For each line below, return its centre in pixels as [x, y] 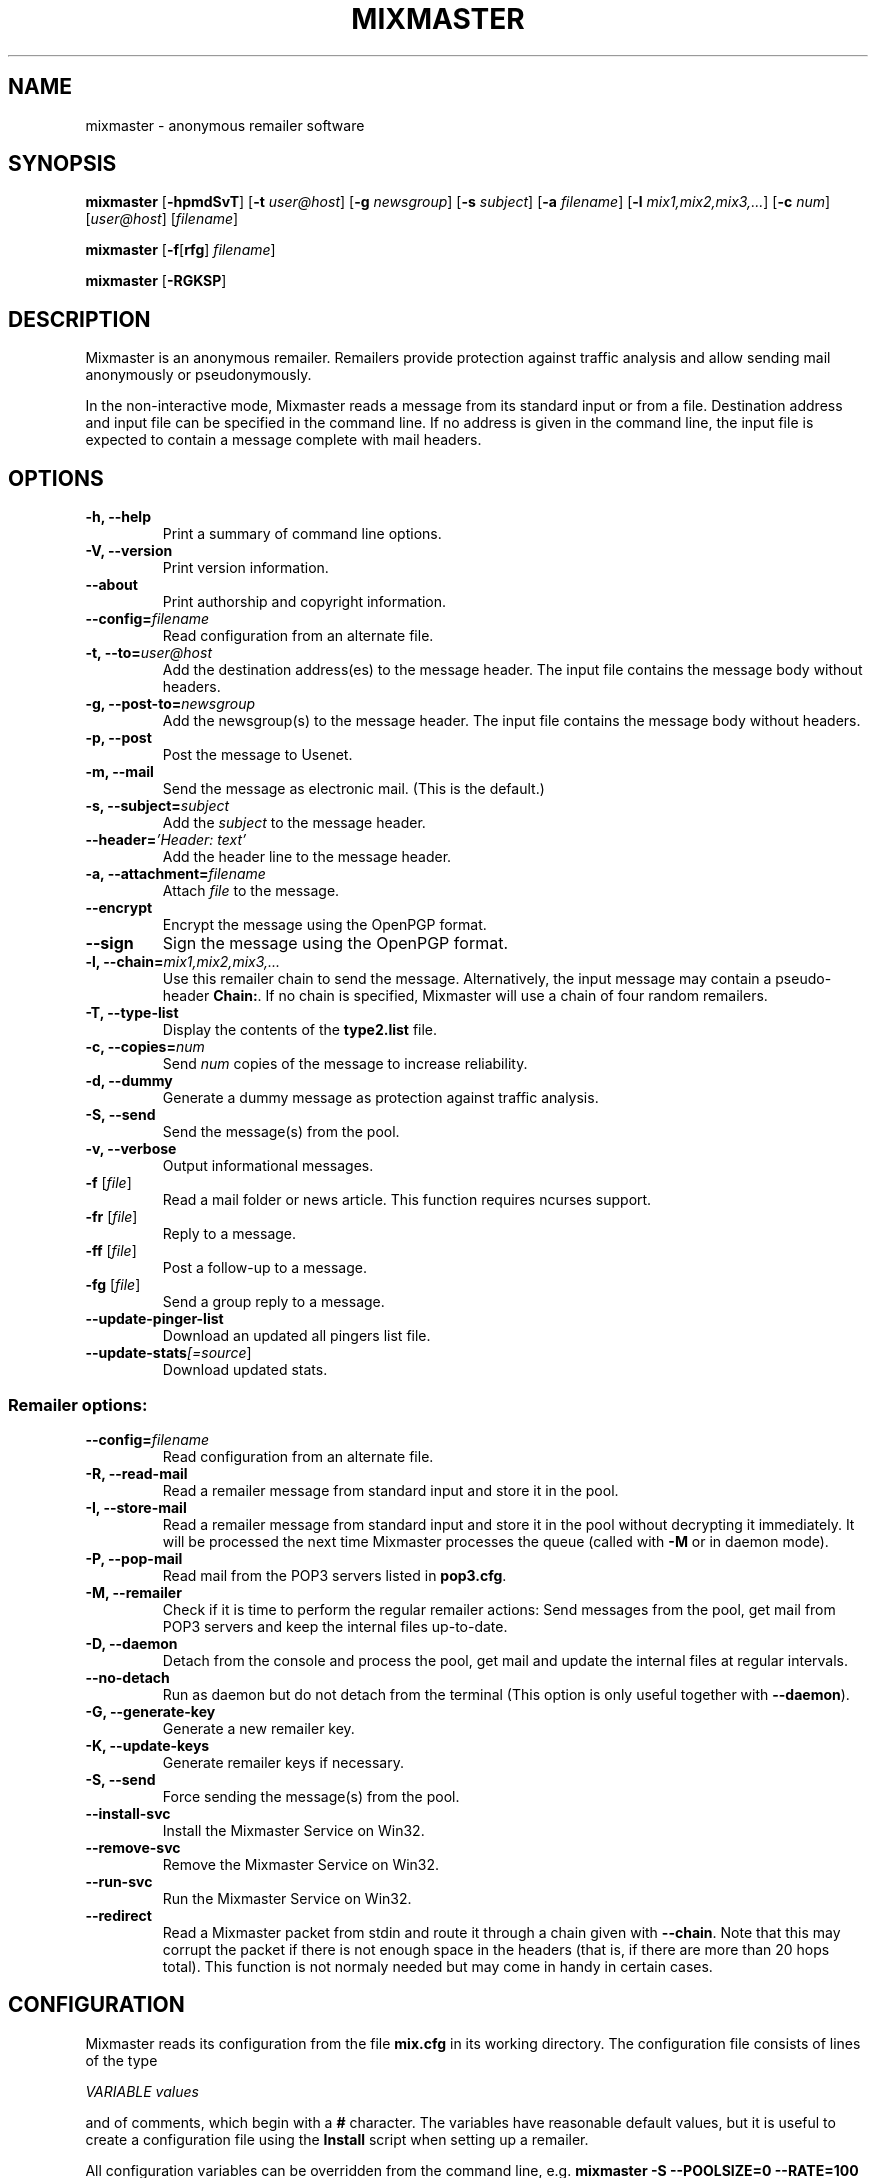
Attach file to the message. [251, 891]
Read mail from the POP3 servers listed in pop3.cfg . [334, 1575]
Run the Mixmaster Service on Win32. [287, 1898]
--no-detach [127, 1677]
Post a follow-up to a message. [264, 1268]
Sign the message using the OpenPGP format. [335, 943]
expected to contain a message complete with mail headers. [283, 440]
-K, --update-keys [147, 1745]
